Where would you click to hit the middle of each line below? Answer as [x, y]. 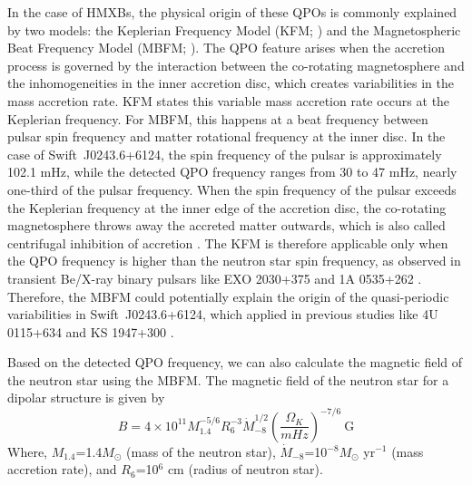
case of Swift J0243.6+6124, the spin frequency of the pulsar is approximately [225, 154]
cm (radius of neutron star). [245, 469]
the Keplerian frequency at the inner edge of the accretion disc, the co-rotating [227, 207]
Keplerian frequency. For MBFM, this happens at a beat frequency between [218, 118]
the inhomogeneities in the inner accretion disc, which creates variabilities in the [231, 83]
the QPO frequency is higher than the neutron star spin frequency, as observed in [234, 261]
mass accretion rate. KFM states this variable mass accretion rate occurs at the [229, 100]
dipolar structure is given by [86, 398]
